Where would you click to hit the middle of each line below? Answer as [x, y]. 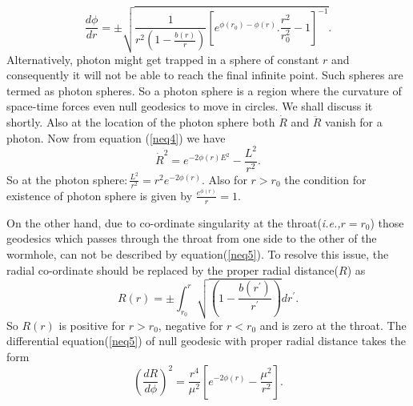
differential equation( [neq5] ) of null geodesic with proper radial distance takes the [206, 341]
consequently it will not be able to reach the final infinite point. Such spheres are [205, 75]
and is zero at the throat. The [333, 325]
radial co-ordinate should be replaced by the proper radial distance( [172, 269]
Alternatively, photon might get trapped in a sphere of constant [163, 59]
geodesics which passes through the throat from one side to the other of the [192, 238]
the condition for [325, 179]
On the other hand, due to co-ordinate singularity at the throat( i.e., [174, 222]
